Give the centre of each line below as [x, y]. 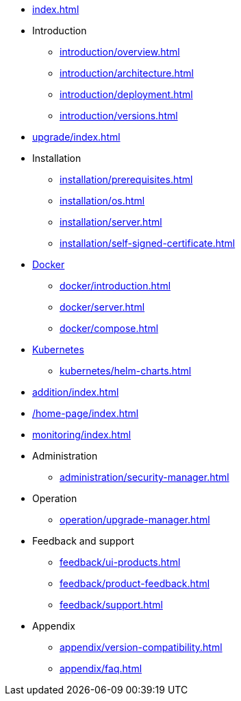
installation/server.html [111, 222]
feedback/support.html [111, 605]
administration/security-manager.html [144, 477]
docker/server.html [102, 307]
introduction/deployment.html [126, 94]
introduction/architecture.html [127, 73]
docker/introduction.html [115, 286]
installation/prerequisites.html [126, 179]
